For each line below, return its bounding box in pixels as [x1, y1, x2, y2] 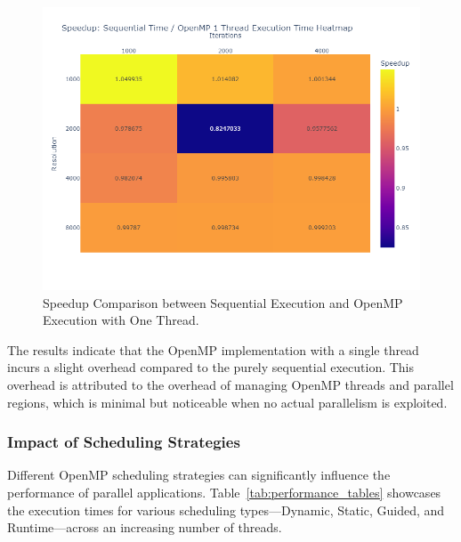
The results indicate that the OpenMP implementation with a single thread [7, 340, 419, 359]
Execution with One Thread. [43, 311, 199, 329]
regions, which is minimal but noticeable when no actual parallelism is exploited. [7, 392, 448, 411]
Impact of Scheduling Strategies [7, 431, 240, 453]
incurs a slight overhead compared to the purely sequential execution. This [7, 358, 415, 376]
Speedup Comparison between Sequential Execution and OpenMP [43, 293, 403, 311]
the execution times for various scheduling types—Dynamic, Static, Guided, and [7, 500, 445, 519]
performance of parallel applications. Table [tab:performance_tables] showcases [7, 482, 441, 501]
